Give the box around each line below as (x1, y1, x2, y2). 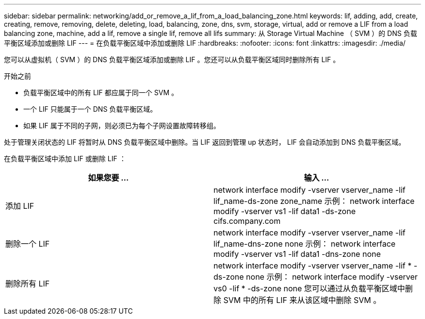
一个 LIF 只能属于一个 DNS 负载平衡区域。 (23, 105, 157, 113)
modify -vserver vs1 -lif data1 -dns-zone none (213, 249, 381, 259)
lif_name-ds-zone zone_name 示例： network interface (213, 196, 415, 206)
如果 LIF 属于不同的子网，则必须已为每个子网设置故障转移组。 (23, 121, 220, 130)
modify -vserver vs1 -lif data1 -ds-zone (213, 206, 356, 216)
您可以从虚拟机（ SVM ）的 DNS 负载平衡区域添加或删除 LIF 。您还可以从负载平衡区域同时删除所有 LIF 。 (4, 55, 340, 64)
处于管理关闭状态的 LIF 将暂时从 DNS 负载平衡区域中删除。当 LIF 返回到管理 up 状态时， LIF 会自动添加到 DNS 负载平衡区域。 (4, 138, 406, 146)
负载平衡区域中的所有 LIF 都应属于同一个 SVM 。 (23, 88, 178, 97)
